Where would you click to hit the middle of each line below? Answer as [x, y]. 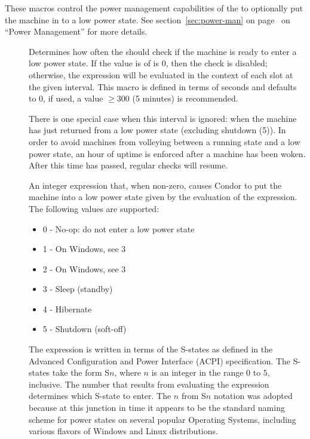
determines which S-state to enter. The [100, 396]
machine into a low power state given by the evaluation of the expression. [163, 197]
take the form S [81, 372]
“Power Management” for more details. [76, 31]
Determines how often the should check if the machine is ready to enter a [163, 51]
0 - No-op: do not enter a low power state [119, 228]
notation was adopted [253, 396]
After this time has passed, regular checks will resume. [128, 165]
